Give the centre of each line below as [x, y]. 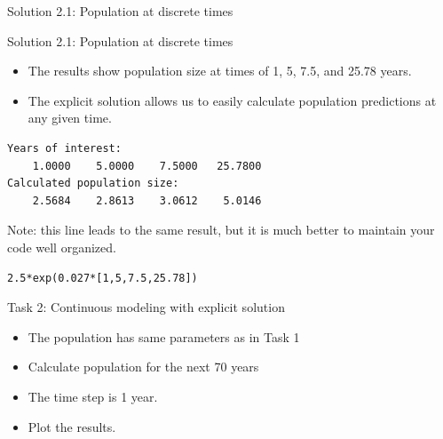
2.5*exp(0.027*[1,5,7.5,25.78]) [103, 278]
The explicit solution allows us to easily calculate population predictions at [232, 100]
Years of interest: [64, 148]
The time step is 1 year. [93, 396]
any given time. [70, 118]
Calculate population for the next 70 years [143, 367]
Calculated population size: [93, 184]
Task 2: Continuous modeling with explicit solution [146, 307]
